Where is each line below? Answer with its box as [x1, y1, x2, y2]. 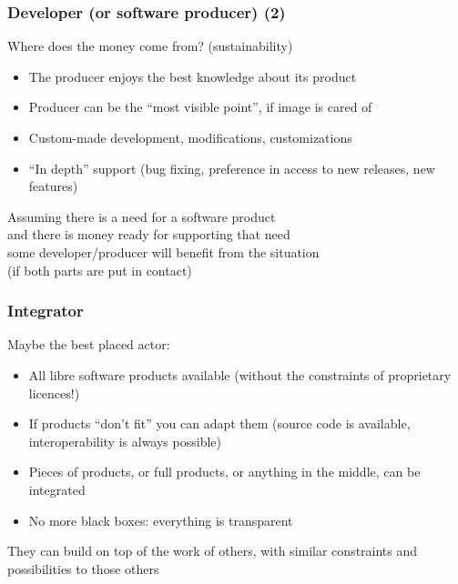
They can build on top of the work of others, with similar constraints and [7, 541, 418, 560]
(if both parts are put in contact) [7, 260, 192, 279]
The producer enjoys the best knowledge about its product [28, 66, 357, 86]
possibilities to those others [7, 559, 159, 578]
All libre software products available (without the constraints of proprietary [28, 365, 452, 384]
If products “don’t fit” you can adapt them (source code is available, [28, 414, 411, 433]
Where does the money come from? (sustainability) [7, 36, 293, 55]
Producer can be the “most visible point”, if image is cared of [28, 97, 372, 116]
